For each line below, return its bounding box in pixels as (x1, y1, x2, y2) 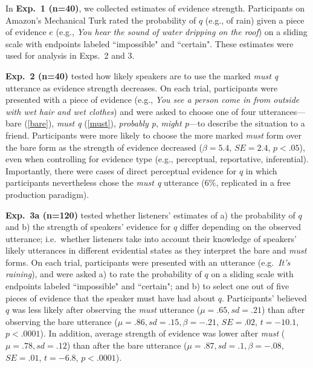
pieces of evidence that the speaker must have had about (5, 291, 216, 304)
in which (245, 164, 277, 177)
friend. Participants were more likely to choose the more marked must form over (5, 128, 302, 141)
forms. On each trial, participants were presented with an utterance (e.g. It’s (5, 255, 291, 268)
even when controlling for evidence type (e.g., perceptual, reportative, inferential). (5, 153, 309, 165)
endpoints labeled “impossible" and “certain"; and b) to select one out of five (5, 280, 289, 292)
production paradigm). (5, 188, 89, 200)
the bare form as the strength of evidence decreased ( (5, 140, 202, 153)
